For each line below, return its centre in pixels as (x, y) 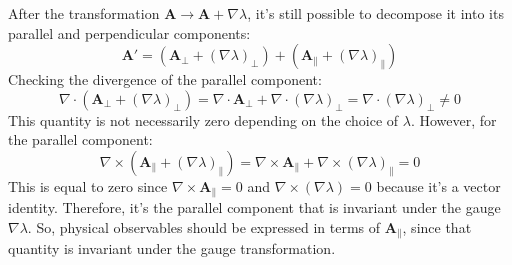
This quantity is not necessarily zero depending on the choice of (203, 119)
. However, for (453, 119)
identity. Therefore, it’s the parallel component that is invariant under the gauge (254, 207)
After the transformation (84, 13)
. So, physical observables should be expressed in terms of (204, 227)
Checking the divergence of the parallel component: (165, 79)
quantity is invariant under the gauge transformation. (172, 248)
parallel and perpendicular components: (129, 32)
